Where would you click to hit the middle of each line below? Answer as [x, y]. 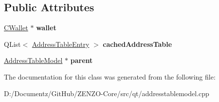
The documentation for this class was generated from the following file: [110, 76]
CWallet [16, 28]
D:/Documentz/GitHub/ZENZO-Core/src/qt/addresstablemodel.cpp [107, 93]
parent [82, 60]
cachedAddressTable [137, 44]
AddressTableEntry [61, 44]
